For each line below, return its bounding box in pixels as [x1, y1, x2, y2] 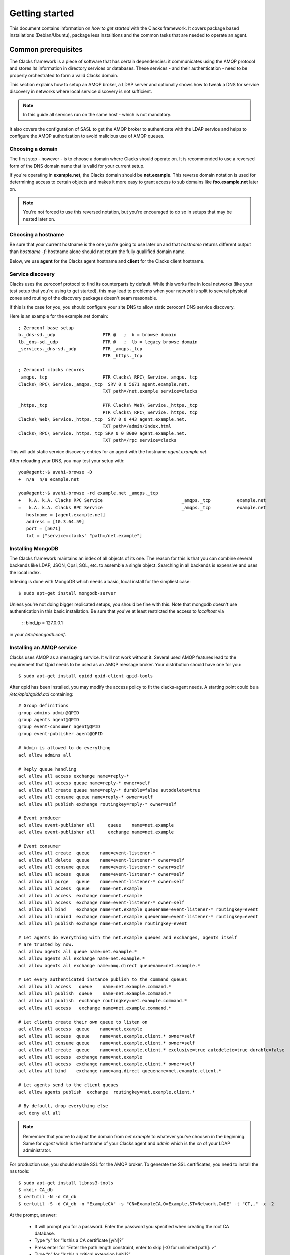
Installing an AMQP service [9, 644, 77, 651]
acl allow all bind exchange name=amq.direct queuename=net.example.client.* [18, 1068, 222, 1074]
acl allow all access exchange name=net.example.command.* [18, 1005, 171, 1011]
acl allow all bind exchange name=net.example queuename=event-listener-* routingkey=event [18, 907, 259, 912]
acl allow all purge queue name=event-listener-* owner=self [18, 878, 185, 884]
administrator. [23, 1147, 52, 1153]
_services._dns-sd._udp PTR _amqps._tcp [18, 346, 143, 352]
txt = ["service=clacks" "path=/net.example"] [26, 533, 143, 538]
